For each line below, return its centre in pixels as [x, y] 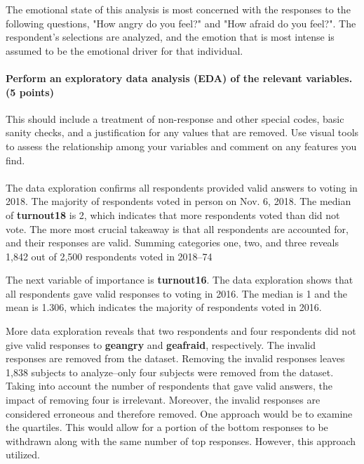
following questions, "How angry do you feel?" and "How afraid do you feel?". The [181, 23]
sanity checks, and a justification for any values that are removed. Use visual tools [182, 132]
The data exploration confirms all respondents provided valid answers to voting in [182, 187]
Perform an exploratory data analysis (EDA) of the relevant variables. [179, 78]
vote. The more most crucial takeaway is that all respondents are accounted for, [177, 228]
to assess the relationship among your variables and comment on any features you [181, 146]
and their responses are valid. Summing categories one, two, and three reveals [173, 243]
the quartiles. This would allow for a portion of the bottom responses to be [167, 427]
